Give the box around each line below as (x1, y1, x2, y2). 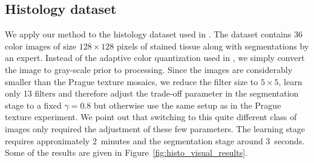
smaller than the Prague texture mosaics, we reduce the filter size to (5, 75, 258, 88)
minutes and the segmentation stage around (100, 134, 263, 147)
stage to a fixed (5, 98, 62, 111)
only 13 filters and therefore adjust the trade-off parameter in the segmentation (5, 87, 299, 100)
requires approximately (5, 134, 90, 147)
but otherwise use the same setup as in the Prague (93, 98, 281, 111)
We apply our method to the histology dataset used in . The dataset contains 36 (5, 28, 303, 40)
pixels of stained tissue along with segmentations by (116, 39, 309, 52)
